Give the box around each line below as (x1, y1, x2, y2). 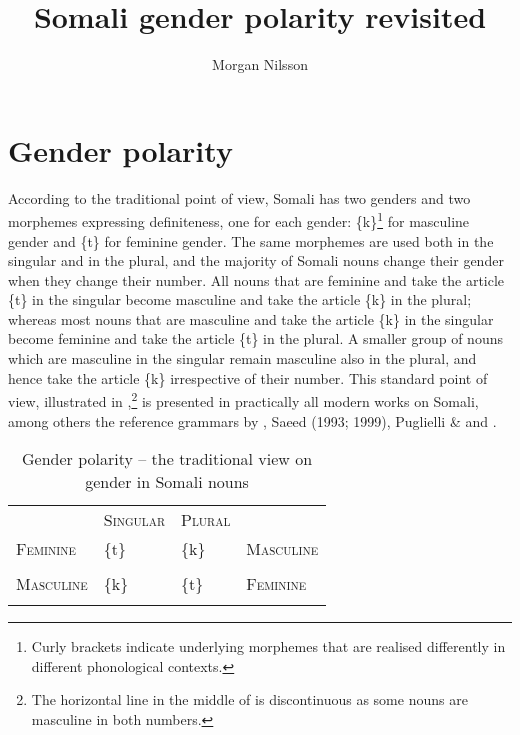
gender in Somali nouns (85, 470, 249, 494)
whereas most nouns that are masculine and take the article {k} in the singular (8, 308, 494, 329)
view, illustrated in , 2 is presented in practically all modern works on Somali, (8, 388, 479, 411)
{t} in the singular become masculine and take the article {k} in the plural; (8, 289, 472, 310)
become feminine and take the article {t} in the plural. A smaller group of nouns (8, 328, 503, 349)
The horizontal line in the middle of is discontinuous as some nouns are (31, 689, 468, 710)
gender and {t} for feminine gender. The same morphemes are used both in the (8, 230, 494, 251)
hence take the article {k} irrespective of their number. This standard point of (8, 367, 488, 388)
